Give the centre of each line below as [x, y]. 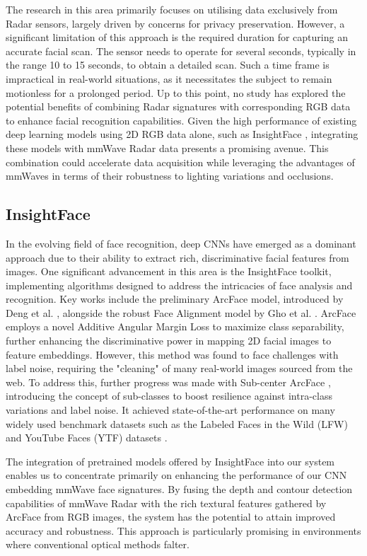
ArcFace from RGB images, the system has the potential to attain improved [171, 517]
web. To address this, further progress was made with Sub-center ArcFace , [168, 382]
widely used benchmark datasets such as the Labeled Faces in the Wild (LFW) [177, 423]
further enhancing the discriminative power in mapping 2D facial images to [169, 341]
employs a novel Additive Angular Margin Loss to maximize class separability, [175, 326]
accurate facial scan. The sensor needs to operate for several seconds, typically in [181, 51]
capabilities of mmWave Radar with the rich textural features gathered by [166, 503]
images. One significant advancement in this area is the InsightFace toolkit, [169, 271]
